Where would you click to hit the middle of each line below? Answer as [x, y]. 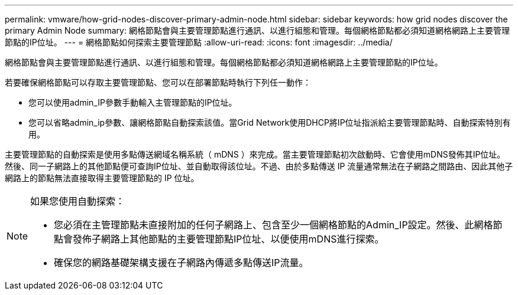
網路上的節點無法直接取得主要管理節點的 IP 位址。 [102, 178]
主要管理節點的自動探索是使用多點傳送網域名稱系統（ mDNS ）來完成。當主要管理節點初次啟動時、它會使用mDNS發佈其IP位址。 [255, 154]
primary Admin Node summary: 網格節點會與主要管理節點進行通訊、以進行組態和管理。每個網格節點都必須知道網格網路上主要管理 [257, 30]
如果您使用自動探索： [78, 201]
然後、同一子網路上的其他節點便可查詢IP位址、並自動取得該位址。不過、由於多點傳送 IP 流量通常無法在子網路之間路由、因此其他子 [259, 166]
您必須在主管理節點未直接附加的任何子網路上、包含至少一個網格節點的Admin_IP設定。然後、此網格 [273, 225]
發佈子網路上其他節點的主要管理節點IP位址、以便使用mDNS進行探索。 [229, 239]
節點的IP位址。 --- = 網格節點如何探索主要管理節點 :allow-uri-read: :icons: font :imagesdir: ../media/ [199, 42]
